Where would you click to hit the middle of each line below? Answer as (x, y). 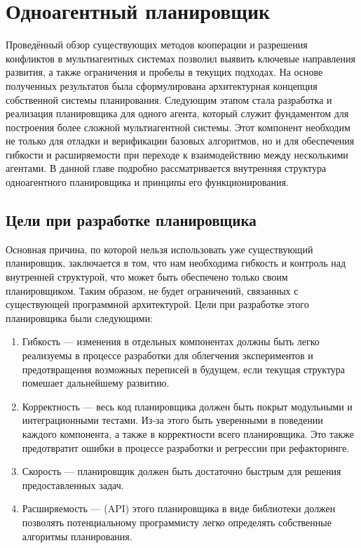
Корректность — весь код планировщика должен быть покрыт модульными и (187, 406)
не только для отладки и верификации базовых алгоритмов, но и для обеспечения (180, 141)
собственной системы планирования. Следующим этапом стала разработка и (169, 99)
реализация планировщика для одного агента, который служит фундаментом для (177, 113)
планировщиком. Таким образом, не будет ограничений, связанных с (152, 290)
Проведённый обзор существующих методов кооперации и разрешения (157, 45)
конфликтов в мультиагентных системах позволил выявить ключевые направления (180, 58)
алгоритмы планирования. (77, 536)
